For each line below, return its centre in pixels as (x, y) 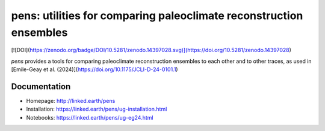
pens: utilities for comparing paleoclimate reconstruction (157, 16)
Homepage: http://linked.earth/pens (71, 101)
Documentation (41, 86)
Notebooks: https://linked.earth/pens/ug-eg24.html (90, 117)
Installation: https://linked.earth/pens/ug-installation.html (97, 109)
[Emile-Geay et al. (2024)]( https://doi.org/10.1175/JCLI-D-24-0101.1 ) (94, 69)
